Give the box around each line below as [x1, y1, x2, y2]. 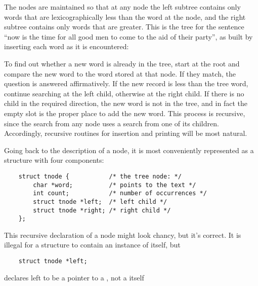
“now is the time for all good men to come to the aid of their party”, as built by [4, 31, 253, 42]
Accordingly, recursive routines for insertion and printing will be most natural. [4, 128, 247, 138]
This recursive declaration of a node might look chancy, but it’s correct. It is [4, 229, 241, 240]
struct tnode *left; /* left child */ [33, 198, 167, 205]
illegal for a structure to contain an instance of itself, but [4, 239, 181, 250]
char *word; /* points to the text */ [33, 181, 196, 189]
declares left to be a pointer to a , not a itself [4, 272, 144, 282]
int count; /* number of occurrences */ [33, 190, 207, 197]
